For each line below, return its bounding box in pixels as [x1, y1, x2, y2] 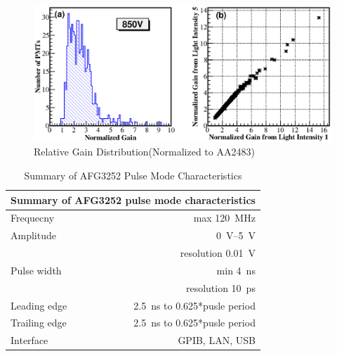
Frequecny [11, 210, 55, 225]
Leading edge [11, 298, 67, 312]
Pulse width [11, 262, 62, 277]
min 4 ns [216, 262, 256, 277]
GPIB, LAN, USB [178, 333, 256, 348]
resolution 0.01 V [180, 246, 256, 260]
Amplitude [11, 228, 56, 243]
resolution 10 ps [185, 280, 256, 295]
